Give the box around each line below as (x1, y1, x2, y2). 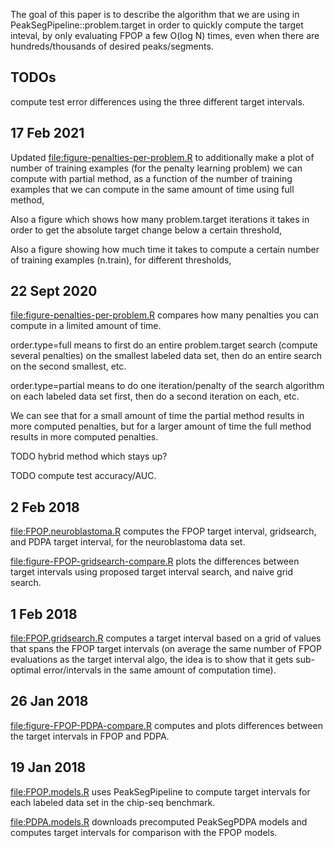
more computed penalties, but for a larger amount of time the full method (10, 420, 312, 433)
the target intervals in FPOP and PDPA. (10, 730, 170, 742)
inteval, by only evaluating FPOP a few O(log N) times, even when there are (10, 30, 320, 41)
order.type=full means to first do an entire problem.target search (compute (10, 339, 318, 351)
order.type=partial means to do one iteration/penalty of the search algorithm (10, 380, 325, 392)
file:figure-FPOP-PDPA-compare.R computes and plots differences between (10, 719, 323, 731)
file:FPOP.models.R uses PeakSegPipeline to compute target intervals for (10, 785, 311, 798)
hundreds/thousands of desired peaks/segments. (10, 40, 214, 52)
